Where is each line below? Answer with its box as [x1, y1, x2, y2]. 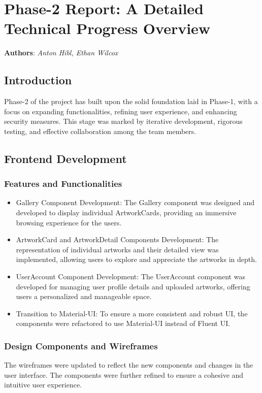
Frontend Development [4, 150, 127, 166]
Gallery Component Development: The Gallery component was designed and [16, 197, 255, 208]
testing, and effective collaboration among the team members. [4, 125, 196, 136]
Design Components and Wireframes [4, 339, 158, 352]
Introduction [4, 72, 72, 88]
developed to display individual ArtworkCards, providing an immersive [16, 207, 237, 218]
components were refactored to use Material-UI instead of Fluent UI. [16, 318, 231, 329]
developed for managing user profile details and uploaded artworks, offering [16, 281, 250, 291]
